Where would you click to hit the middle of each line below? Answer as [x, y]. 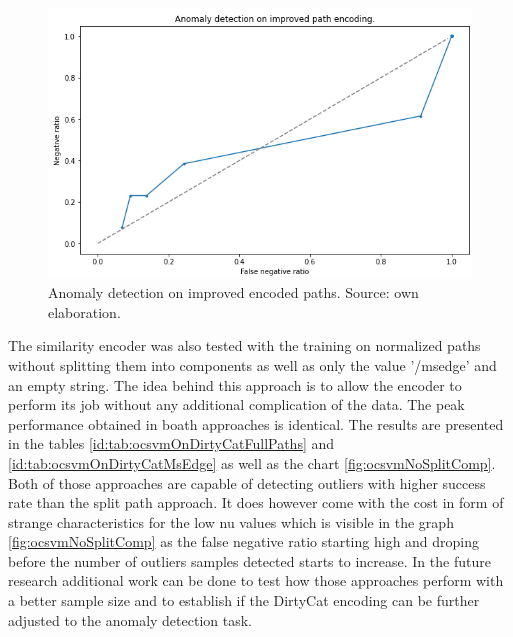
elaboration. [84, 311]
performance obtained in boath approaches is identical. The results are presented [256, 423]
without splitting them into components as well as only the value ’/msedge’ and [252, 364]
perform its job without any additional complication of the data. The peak [236, 404]
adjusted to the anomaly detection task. [130, 619]
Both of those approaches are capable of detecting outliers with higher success [247, 482]
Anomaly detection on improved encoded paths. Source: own [233, 292]
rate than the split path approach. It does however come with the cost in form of [256, 502]
